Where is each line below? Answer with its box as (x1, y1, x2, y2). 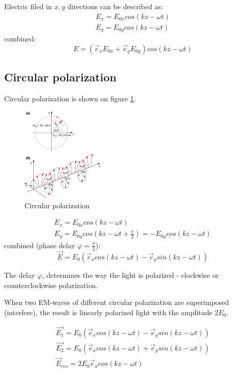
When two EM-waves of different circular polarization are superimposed (4, 297, 229, 308)
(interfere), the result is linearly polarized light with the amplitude (4, 307, 213, 317)
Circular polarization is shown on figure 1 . (4, 93, 136, 103)
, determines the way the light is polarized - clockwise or (42, 269, 219, 280)
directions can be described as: (67, 1, 164, 11)
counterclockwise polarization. (4, 279, 98, 290)
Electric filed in (4, 1, 52, 11)
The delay (4, 269, 35, 280)
